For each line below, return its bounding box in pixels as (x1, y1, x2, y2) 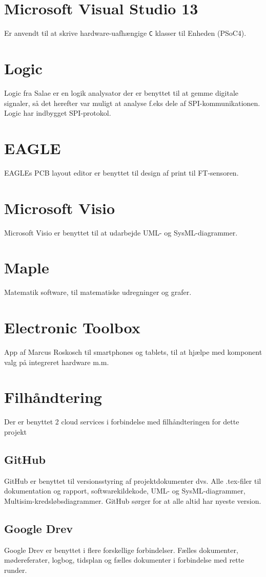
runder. (4, 564, 27, 575)
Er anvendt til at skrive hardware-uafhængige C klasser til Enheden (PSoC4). (4, 28, 247, 38)
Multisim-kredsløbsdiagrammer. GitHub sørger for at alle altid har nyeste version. (4, 495, 261, 506)
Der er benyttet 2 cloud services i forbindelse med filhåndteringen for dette (4, 416, 239, 427)
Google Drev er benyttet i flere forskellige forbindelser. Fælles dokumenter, (4, 544, 238, 555)
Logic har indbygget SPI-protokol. (4, 108, 111, 118)
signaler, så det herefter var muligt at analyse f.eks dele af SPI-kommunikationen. (4, 97, 260, 108)
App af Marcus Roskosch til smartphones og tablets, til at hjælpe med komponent (4, 346, 262, 357)
